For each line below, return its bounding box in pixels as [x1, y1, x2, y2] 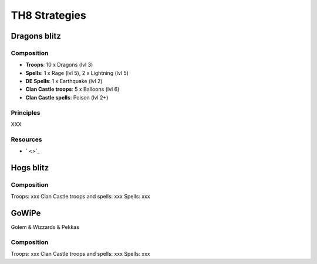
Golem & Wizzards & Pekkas [11, 224, 79, 231]
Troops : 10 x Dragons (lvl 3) [25, 61, 93, 68]
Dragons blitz [11, 31, 61, 41]
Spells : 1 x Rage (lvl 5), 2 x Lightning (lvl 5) [25, 69, 129, 76]
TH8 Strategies [11, 9, 86, 22]
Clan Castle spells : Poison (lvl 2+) [25, 94, 109, 101]
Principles [11, 108, 41, 116]
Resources [11, 135, 42, 143]
